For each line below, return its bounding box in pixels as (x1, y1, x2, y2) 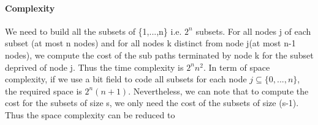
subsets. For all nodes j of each (195, 24, 311, 37)
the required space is (5, 84, 82, 97)
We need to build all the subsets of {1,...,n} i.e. (5, 24, 182, 37)
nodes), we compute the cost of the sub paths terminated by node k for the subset (5, 48, 314, 61)
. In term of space (203, 60, 270, 73)
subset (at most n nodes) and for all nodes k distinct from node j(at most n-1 (5, 37, 296, 49)
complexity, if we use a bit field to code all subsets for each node (5, 73, 247, 85)
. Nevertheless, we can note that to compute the (128, 84, 309, 97)
